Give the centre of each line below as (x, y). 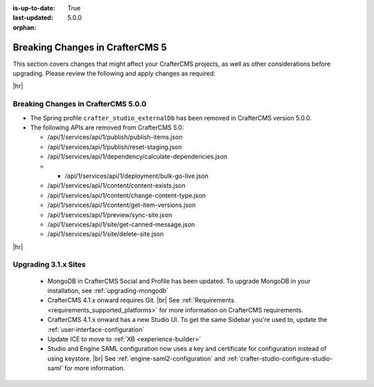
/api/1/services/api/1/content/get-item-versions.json (122, 205)
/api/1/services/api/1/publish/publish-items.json (115, 137)
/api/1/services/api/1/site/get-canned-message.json (121, 224)
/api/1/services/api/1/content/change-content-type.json (127, 195)
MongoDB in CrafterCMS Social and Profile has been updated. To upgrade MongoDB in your (179, 281)
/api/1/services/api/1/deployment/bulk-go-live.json (137, 176)
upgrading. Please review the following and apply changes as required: (114, 73)
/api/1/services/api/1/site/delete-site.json (106, 234)
